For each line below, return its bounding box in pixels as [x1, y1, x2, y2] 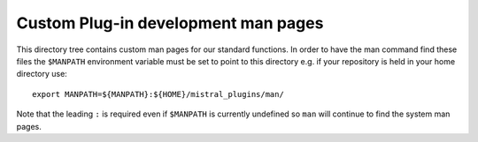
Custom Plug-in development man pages [16, 13, 324, 33]
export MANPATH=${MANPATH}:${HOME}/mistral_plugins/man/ [32, 89, 285, 99]
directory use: [16, 69, 68, 79]
